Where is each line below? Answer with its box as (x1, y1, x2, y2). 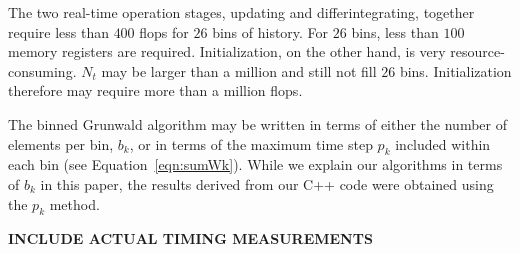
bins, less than (351, 21, 439, 42)
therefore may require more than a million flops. (8, 80, 303, 101)
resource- (450, 41, 505, 62)
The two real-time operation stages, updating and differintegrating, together (8, 2, 475, 22)
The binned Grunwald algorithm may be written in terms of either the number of (8, 113, 507, 134)
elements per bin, (8, 133, 114, 154)
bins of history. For (212, 21, 329, 42)
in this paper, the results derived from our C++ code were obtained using (40, 173, 494, 194)
